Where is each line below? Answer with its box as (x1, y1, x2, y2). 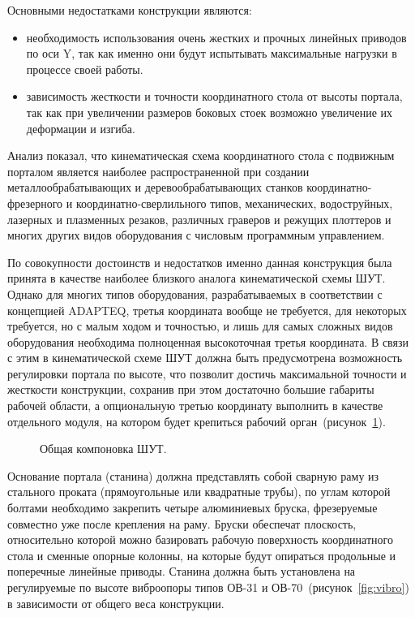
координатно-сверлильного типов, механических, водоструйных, (75, 194, 393, 211)
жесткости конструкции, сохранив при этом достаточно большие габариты (7, 381, 374, 398)
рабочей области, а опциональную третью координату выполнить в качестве (7, 397, 383, 414)
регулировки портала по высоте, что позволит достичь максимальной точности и (7, 365, 407, 382)
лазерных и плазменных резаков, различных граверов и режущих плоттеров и (7, 210, 391, 227)
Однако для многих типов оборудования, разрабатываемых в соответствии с (7, 285, 383, 302)
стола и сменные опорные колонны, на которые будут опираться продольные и (7, 546, 396, 563)
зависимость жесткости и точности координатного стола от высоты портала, (26, 88, 403, 105)
